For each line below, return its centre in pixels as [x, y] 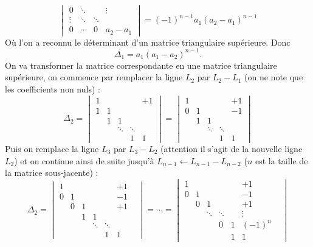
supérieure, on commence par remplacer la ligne [94, 77]
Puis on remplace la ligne [52, 148]
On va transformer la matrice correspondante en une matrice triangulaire [141, 65]
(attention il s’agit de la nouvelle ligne [232, 148]
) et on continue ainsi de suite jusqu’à [84, 160]
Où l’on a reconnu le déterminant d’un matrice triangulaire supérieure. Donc [148, 42]
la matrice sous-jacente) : [52, 172]
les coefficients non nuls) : [53, 89]
